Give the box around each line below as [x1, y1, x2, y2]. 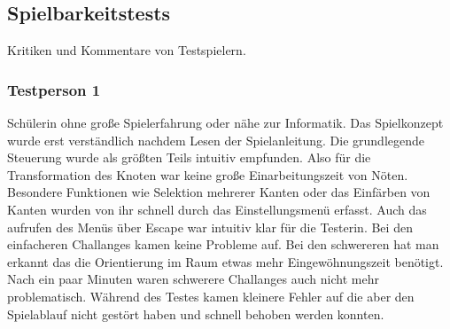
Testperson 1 [7, 78, 101, 100]
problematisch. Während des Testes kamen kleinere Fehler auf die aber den [7, 286, 415, 305]
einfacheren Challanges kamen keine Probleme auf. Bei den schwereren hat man [7, 235, 439, 254]
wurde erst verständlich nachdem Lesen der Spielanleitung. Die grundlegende [7, 130, 425, 149]
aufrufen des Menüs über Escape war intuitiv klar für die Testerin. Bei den [7, 217, 413, 236]
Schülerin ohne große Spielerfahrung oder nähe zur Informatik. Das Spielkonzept [7, 114, 444, 132]
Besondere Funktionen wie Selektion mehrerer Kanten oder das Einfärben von [7, 183, 431, 201]
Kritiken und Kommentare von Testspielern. [7, 41, 246, 59]
